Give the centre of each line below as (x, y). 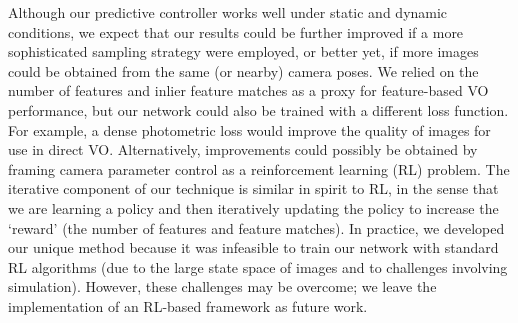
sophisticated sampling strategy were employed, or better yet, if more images (243, 51)
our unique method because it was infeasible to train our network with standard (253, 247)
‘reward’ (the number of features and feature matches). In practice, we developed (256, 227)
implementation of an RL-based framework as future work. (188, 305)
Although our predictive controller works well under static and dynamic (228, 12)
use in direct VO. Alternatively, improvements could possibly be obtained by (243, 149)
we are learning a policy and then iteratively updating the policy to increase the (253, 207)
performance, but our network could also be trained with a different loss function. (258, 109)
